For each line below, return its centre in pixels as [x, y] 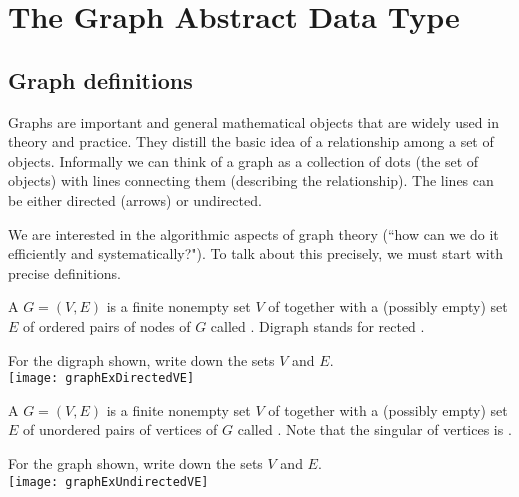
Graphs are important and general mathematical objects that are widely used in [253, 121]
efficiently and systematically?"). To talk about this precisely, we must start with [255, 253]
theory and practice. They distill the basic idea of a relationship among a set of [251, 141]
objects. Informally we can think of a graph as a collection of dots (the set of [243, 160]
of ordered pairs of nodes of [107, 325]
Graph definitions [100, 79]
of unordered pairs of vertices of [120, 429]
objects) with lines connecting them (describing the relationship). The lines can [251, 180]
